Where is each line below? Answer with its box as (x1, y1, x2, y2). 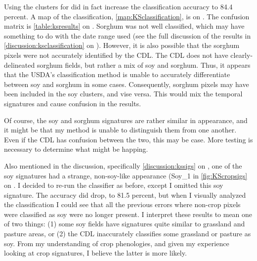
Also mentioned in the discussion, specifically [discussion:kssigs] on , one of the (4, 160, 242, 171)
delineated (4, 59, 35, 70)
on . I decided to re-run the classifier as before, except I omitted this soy (4, 180, 223, 190)
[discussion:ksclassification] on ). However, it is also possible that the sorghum (4, 40, 240, 50)
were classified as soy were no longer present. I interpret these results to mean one (4, 209, 253, 219)
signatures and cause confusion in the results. (4, 98, 141, 108)
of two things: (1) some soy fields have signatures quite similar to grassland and (4, 218, 245, 229)
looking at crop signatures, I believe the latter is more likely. (4, 248, 187, 258)
